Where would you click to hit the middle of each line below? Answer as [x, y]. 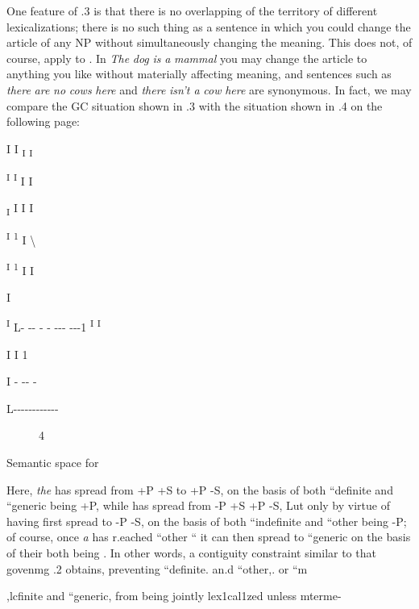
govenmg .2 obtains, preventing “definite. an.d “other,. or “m [157, 568]
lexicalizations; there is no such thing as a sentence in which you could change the [209, 26]
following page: [44, 121]
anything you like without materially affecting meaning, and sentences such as [199, 74]
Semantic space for [53, 462]
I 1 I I [21, 269]
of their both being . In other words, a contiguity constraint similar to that [191, 552]
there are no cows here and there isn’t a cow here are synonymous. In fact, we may [209, 89]
